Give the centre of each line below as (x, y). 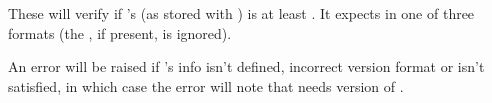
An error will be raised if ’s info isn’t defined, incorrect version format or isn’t (246, 66)
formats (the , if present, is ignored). (120, 32)
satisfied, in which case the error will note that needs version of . (206, 85)
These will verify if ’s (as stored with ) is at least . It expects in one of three (241, 13)
